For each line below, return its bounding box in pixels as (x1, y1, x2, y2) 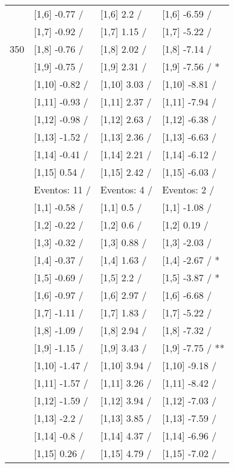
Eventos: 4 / (100, 182, 153, 196)
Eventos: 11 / (34, 182, 91, 196)
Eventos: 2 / (162, 182, 215, 196)
